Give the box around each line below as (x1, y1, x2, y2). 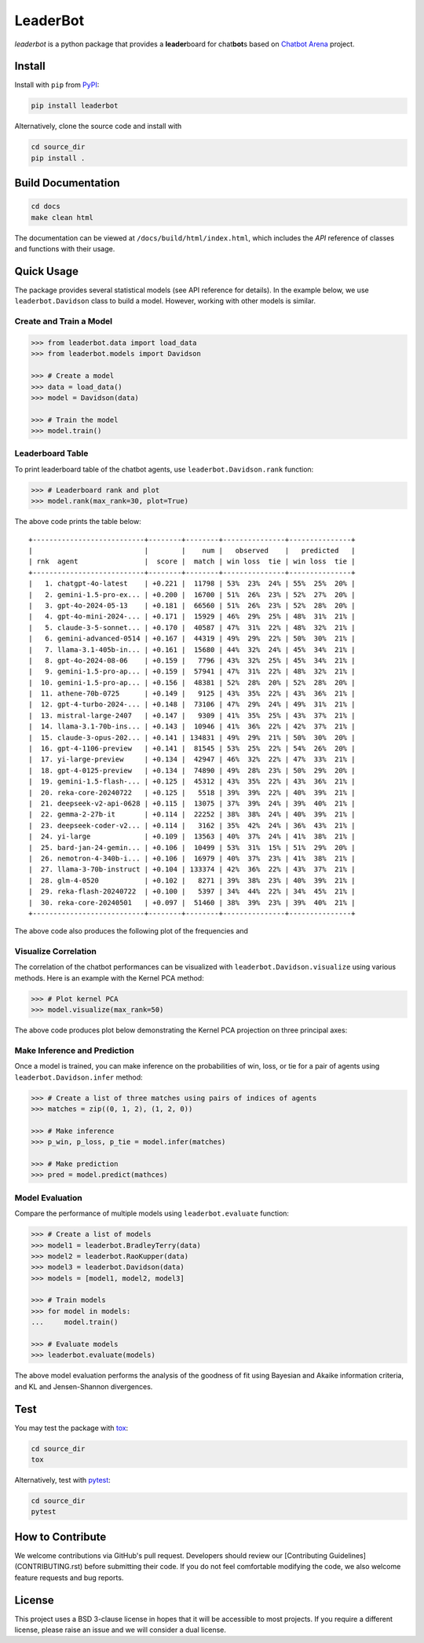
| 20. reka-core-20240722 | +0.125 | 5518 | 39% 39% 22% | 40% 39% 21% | (28, 788, 356, 797)
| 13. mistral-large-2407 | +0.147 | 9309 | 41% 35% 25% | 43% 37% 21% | (28, 711, 356, 720)
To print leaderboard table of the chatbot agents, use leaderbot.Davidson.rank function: (14, 464, 314, 474)
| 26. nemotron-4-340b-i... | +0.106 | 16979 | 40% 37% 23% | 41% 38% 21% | (28, 853, 356, 863)
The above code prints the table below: (14, 517, 141, 526)
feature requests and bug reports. (14, 1572, 124, 1582)
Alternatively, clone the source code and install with (14, 122, 182, 131)
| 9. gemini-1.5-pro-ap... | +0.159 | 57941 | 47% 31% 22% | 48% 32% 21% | (28, 667, 356, 676)
